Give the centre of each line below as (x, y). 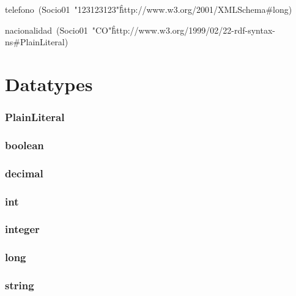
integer (22, 229)
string (20, 285)
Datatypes (49, 83)
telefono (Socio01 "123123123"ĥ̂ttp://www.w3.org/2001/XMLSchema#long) (149, 9)
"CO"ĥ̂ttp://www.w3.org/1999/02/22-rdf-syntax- (183, 30)
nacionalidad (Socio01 (46, 30)
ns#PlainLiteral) (37, 42)
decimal (24, 173)
